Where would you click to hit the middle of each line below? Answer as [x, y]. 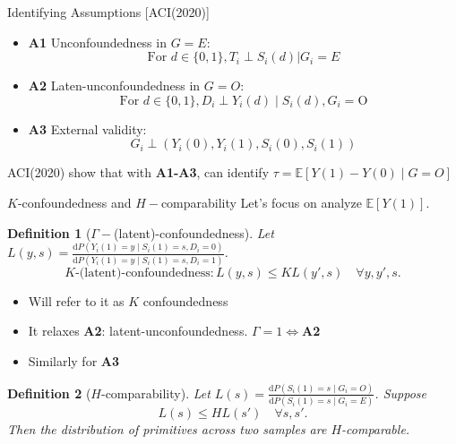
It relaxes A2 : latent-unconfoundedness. [138, 331]
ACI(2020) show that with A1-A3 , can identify [138, 172]
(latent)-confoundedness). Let [194, 232]
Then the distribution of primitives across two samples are [167, 429]
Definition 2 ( [49, 393]
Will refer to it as [76, 300]
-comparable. [376, 429]
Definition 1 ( [49, 232]
